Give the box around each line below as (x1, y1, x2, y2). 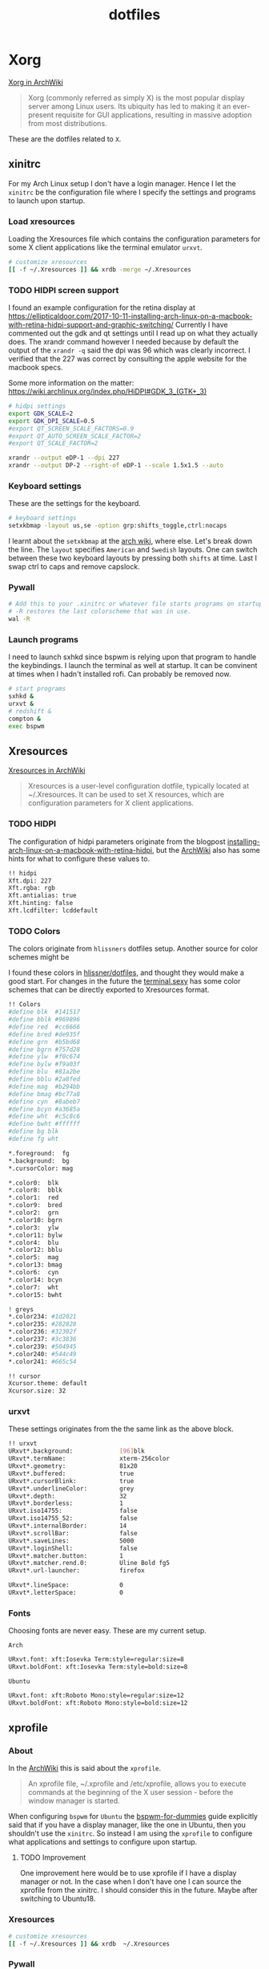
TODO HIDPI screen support (8, 284, 119, 296)
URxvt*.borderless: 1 (8, 1499, 124, 1507)
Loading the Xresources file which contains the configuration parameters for (8, 234, 261, 244)
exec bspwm (8, 722, 45, 730)
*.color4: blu (8, 1238, 59, 1246)
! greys (8, 1305, 34, 1314)
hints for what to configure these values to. (8, 854, 151, 863)
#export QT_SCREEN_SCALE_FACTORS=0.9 (8, 424, 134, 433)
